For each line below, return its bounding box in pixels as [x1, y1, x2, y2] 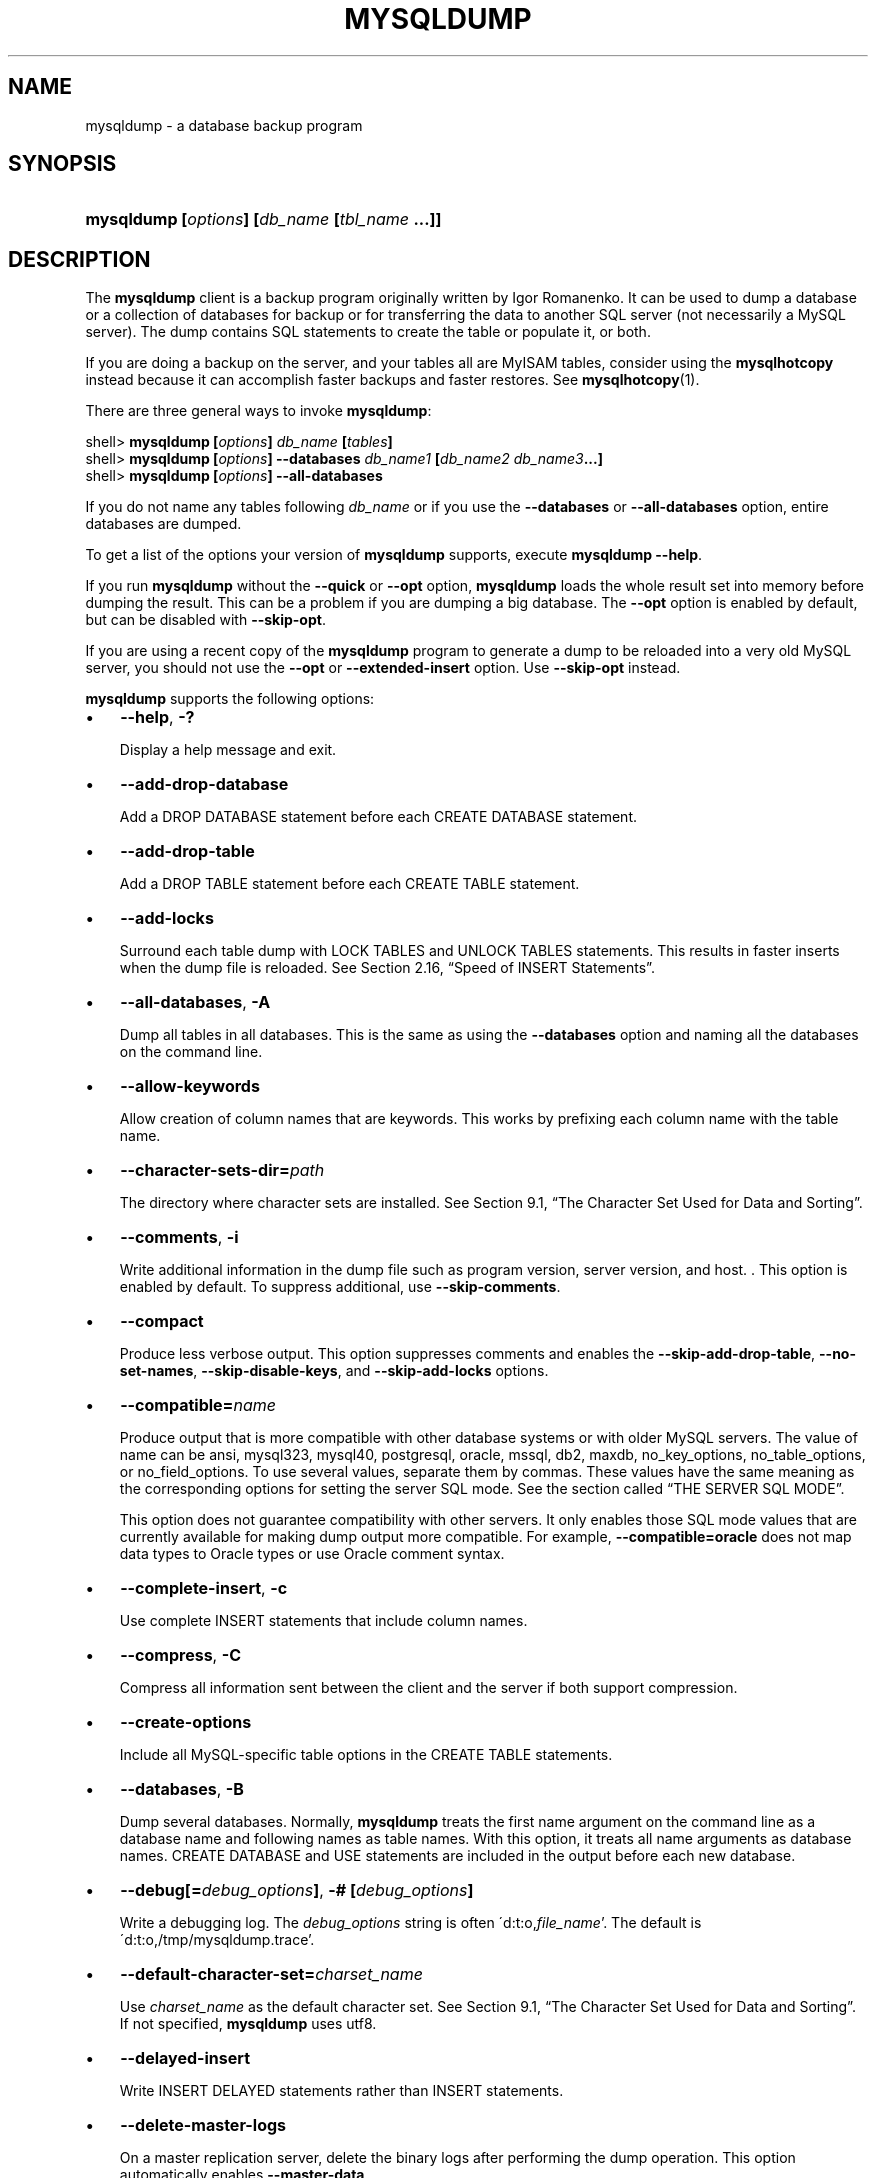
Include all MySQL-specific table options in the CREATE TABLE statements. [119, 1746, 613, 1764]
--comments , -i [120, 1227, 239, 1248]
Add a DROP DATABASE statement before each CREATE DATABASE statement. [119, 808, 638, 826]
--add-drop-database [120, 774, 289, 795]
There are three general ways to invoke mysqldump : [85, 402, 432, 420]
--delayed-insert [120, 2048, 250, 2069]
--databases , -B [120, 1779, 244, 1800]
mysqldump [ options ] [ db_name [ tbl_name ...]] [85, 209, 442, 230]
